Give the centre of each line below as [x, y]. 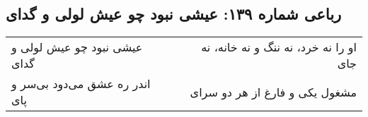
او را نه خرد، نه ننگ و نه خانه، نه [279, 47]
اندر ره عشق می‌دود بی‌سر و [81, 84]
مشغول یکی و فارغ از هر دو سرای [273, 92]
